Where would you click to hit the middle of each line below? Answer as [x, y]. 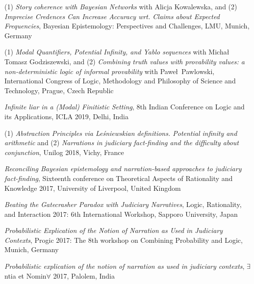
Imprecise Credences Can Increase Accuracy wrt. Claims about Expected [112, 16]
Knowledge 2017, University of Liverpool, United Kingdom [93, 188]
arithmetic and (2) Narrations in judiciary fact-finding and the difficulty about [122, 142]
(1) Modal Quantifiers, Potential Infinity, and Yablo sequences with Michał [117, 52]
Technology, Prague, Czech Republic [59, 90]
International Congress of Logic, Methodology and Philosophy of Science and [120, 81]
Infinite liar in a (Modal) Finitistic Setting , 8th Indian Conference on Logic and [125, 107]
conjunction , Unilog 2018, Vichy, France [64, 152]
